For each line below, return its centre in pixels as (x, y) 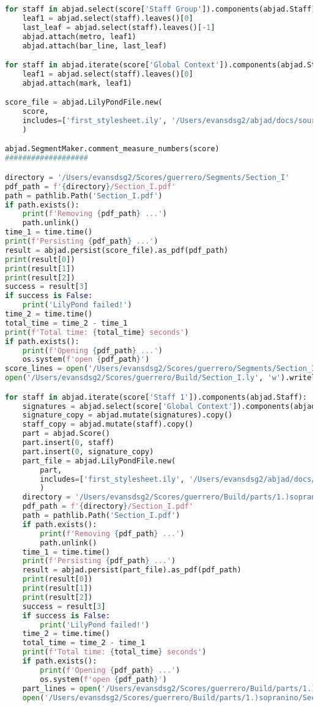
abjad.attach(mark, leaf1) (77, 83)
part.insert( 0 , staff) (68, 443)
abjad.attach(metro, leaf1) (79, 36)
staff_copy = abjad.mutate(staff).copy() (108, 425)
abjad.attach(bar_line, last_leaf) (94, 46)
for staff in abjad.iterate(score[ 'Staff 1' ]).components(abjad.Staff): (156, 397)
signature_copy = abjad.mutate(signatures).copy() (128, 415)
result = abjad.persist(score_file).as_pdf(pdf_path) (117, 250)
